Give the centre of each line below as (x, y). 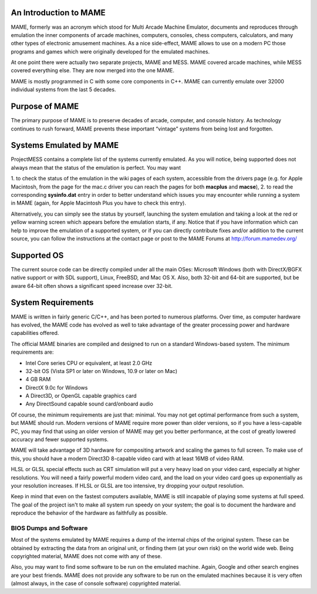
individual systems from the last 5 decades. (63, 90)
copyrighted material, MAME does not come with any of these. (87, 556)
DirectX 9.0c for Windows (57, 387)
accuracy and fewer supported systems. (60, 439)
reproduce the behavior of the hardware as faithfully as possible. (89, 513)
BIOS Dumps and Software (49, 528)
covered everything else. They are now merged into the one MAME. (93, 71)
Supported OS (37, 255)
